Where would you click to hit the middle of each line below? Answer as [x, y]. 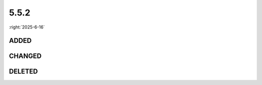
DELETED [24, 72]
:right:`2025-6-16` [27, 27]
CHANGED [25, 56]
